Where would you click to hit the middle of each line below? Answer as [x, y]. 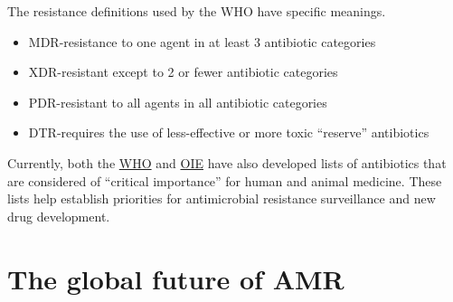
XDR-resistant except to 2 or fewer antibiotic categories [183, 72]
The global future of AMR [176, 278]
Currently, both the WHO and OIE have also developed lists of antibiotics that [227, 162]
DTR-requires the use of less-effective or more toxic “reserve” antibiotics [229, 132]
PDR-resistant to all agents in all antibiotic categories [178, 102]
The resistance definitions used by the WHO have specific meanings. [197, 11]
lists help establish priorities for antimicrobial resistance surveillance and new [222, 198]
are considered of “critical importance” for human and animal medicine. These [225, 180]
